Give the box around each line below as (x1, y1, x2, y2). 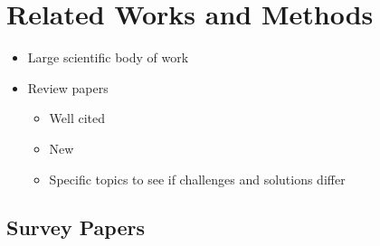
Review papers (27, 78, 109, 97)
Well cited (49, 109, 106, 128)
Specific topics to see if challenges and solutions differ (49, 169, 346, 188)
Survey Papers (6, 213, 145, 241)
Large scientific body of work (27, 48, 189, 67)
